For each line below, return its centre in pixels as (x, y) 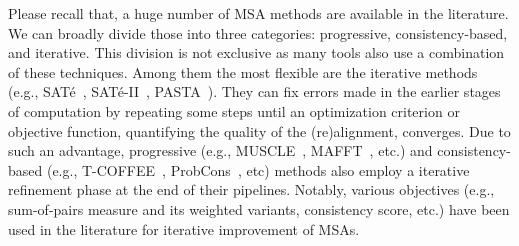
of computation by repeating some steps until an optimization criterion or (234, 110)
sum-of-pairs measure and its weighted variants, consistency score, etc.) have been (259, 208)
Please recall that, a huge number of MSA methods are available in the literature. (258, 13)
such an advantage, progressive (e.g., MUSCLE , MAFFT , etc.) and (220, 150)
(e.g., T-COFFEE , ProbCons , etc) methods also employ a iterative (258, 169)
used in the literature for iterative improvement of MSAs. (184, 228)
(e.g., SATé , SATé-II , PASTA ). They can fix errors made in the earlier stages (254, 91)
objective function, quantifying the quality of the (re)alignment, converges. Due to (259, 130)
